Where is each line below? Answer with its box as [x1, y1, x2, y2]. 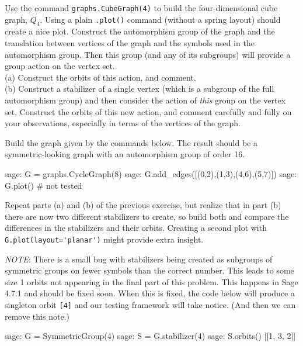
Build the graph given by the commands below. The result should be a [5, 136, 257, 148]
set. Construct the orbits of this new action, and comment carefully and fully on [5, 105, 292, 117]
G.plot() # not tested [5, 179, 82, 191]
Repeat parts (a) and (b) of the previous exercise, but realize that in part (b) [5, 199, 281, 211]
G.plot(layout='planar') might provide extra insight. [5, 233, 204, 245]
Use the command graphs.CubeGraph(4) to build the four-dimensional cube [5, 2, 278, 13]
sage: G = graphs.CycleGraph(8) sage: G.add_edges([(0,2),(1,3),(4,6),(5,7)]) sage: [5, 167, 297, 179]
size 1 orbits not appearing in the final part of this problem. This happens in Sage [5, 275, 298, 288]
